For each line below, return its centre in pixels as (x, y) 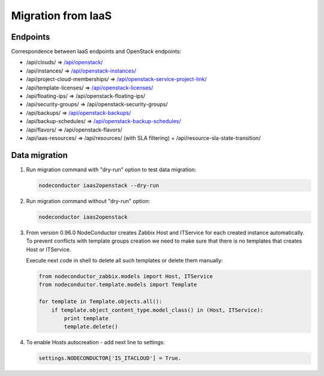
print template (86, 318)
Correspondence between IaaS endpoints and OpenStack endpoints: (96, 52)
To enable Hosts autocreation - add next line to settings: (95, 342)
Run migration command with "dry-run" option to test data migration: (111, 169)
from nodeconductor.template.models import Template (118, 285)
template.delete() (91, 327)
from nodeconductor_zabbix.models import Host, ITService (126, 276)
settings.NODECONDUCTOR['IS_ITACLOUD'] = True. (110, 358)
